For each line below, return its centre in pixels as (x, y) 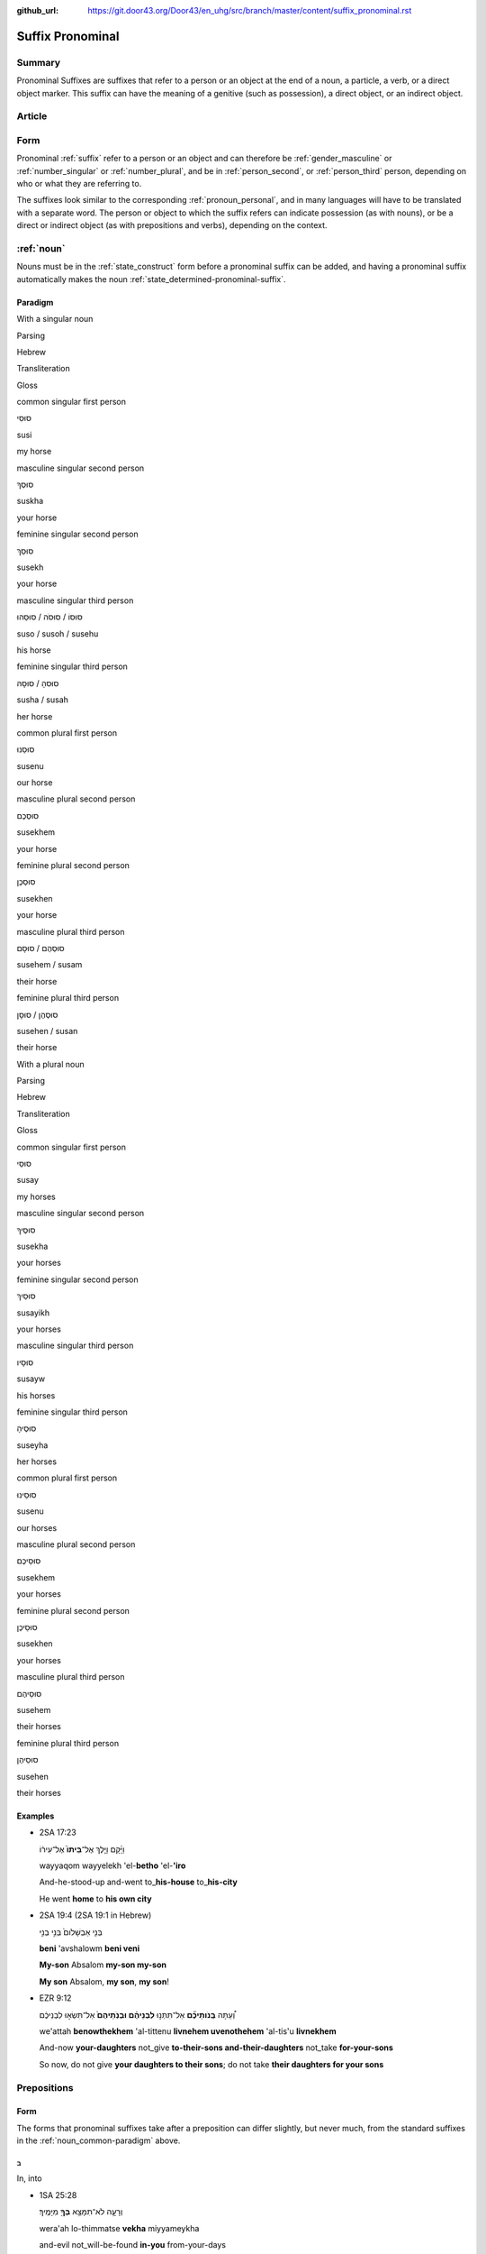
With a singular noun (55, 319)
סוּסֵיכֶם (29, 1561)
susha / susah (43, 700)
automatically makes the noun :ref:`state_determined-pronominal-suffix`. (151, 279)
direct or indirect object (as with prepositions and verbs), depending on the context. (172, 225)
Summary (39, 62)
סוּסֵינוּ (27, 1494)
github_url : (37, 10)
